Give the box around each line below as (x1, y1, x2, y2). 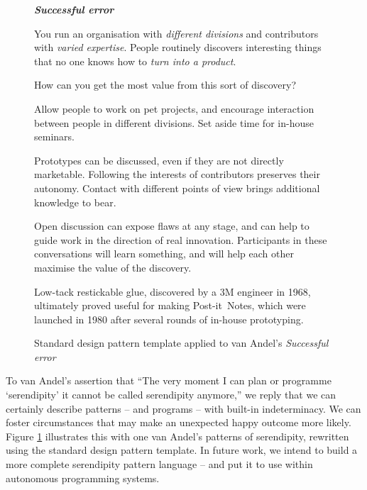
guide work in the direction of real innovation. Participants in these (34, 232, 327, 247)
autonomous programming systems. (6, 470, 160, 485)
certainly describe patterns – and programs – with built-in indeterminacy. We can (6, 401, 361, 416)
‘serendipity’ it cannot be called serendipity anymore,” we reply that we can (6, 387, 336, 402)
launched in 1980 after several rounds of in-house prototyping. (34, 311, 304, 326)
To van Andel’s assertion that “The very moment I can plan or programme (6, 373, 332, 388)
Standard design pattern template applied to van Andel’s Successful (34, 335, 329, 350)
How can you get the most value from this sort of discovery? (34, 77, 297, 92)
